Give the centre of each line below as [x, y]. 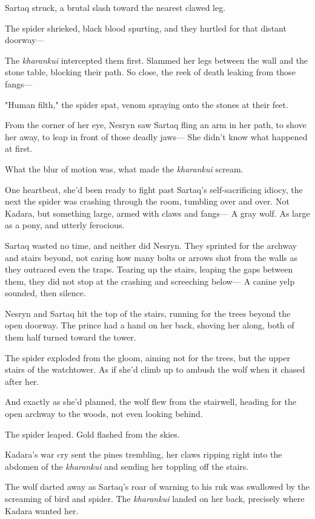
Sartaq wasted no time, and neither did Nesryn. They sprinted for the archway [151, 245]
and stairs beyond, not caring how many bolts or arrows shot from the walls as [151, 257]
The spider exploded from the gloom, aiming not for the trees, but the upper [148, 357]
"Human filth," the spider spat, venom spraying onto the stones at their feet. [147, 104]
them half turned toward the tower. [71, 337]
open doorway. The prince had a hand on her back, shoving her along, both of [150, 325]
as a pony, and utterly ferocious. [65, 225]
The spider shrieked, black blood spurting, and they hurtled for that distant [146, 28]
